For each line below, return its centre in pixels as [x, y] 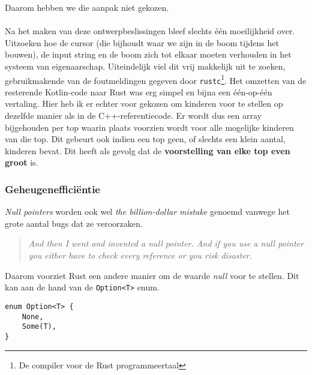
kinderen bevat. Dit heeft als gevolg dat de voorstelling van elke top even [148, 150]
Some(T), [39, 327]
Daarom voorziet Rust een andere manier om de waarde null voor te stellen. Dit [152, 275]
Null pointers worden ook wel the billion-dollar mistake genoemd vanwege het [147, 211]
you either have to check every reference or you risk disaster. [140, 255]
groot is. [22, 162]
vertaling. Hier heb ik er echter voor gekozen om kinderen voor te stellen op [144, 103]
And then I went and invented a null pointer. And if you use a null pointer [166, 243]
